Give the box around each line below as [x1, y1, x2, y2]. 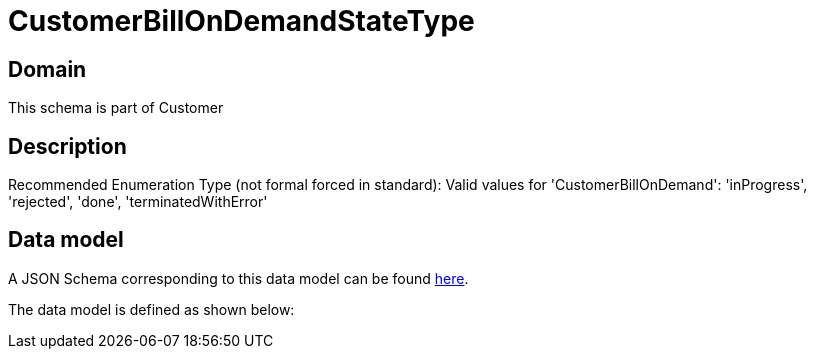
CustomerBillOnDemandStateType [8, 4, 475, 38]
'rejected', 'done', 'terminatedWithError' [8, 193, 268, 211]
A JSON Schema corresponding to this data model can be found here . [8, 269, 469, 287]
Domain [8, 56, 87, 82]
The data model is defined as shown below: [8, 300, 295, 318]
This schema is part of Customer [8, 99, 224, 117]
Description [8, 133, 127, 159]
